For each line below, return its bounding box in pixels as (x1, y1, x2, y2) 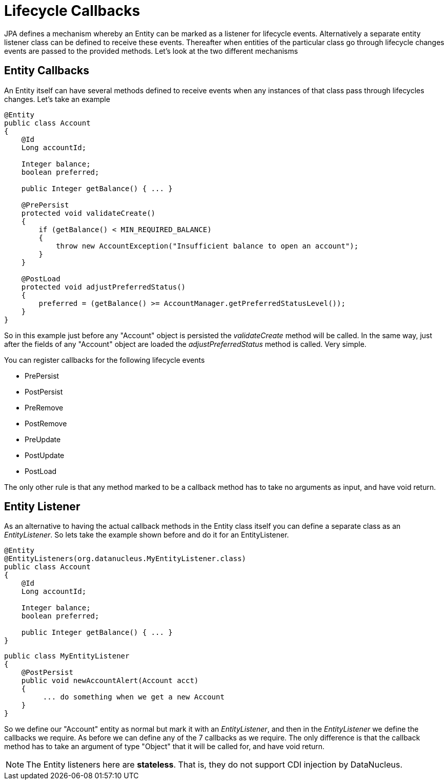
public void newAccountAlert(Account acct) (21, 676, 199, 685)
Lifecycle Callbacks (4, 2, 140, 19)
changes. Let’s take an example (4, 94, 110, 104)
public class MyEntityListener (4, 652, 130, 661)
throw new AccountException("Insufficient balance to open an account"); (56, 241, 359, 250)
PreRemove (25, 403, 64, 412)
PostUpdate (25, 450, 65, 460)
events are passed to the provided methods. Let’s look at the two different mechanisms (4, 46, 298, 55)
